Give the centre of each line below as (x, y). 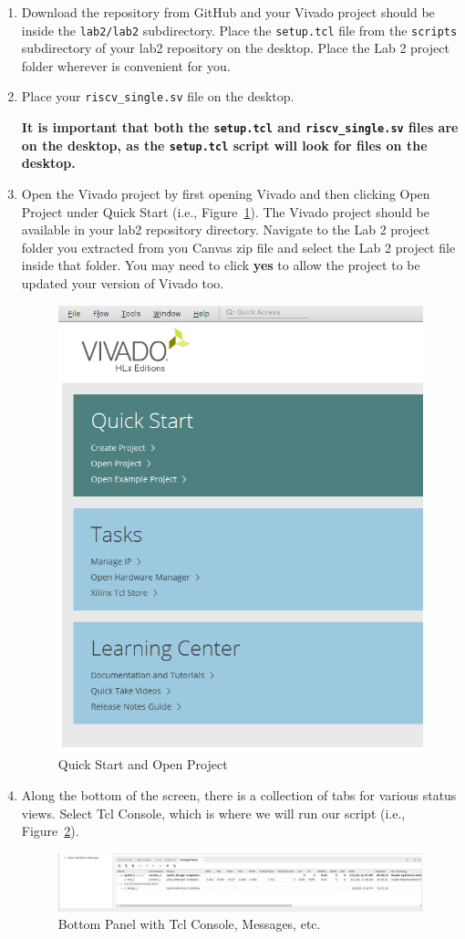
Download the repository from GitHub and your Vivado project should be (228, 12)
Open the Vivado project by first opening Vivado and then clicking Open (226, 193)
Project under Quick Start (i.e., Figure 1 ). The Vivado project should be (225, 211)
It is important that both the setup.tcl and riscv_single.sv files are (240, 127)
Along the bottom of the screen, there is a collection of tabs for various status (239, 795)
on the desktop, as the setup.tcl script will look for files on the (224, 145)
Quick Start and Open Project (143, 764)
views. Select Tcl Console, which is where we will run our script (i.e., (213, 813)
